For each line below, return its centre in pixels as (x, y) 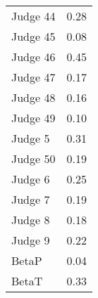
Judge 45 (33, 36)
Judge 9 (31, 240)
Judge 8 (31, 220)
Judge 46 (33, 57)
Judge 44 (33, 16)
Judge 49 (33, 118)
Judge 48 (33, 97)
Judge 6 (31, 179)
